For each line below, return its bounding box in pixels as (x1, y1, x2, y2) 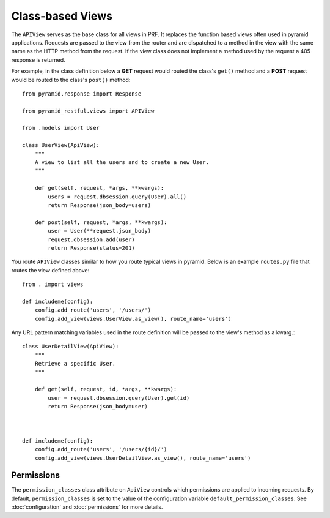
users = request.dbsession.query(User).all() (48, 193, 186, 200)
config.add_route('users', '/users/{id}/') (34, 446, 167, 453)
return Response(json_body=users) (48, 201, 152, 208)
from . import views (22, 281, 84, 288)
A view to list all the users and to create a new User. (34, 159, 209, 166)
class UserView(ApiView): (22, 141, 100, 149)
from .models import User (22, 124, 100, 132)
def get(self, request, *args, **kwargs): (34, 184, 164, 192)
